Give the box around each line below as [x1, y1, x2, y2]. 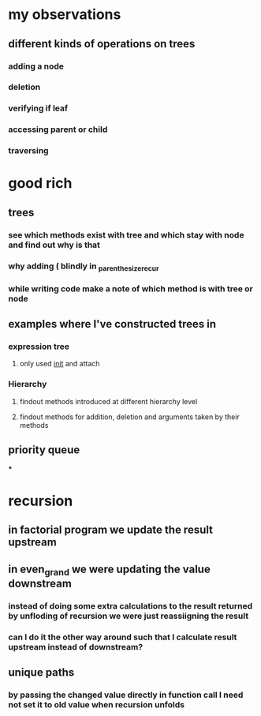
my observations [8, 6, 121, 24]
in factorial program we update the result [8, 523, 213, 537]
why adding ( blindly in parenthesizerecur [8, 261, 159, 273]
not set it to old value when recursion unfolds [8, 699, 185, 710]
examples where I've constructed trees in [8, 317, 217, 331]
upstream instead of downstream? [8, 641, 144, 652]
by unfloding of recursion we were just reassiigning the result [8, 610, 249, 621]
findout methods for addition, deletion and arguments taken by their [19, 412, 240, 422]
